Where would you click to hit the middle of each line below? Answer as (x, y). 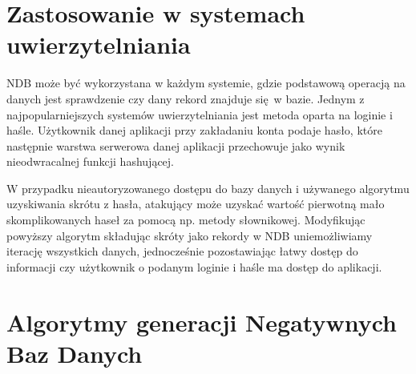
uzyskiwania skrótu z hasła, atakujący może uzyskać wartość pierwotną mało (196, 204)
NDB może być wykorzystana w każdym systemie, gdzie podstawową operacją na (206, 83)
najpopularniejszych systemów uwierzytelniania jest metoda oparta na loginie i (200, 114)
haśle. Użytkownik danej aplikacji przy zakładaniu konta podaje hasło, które (194, 130)
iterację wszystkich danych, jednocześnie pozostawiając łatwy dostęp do (182, 251)
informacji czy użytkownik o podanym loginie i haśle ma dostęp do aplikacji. (194, 266)
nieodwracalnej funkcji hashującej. (90, 161)
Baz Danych (75, 353)
